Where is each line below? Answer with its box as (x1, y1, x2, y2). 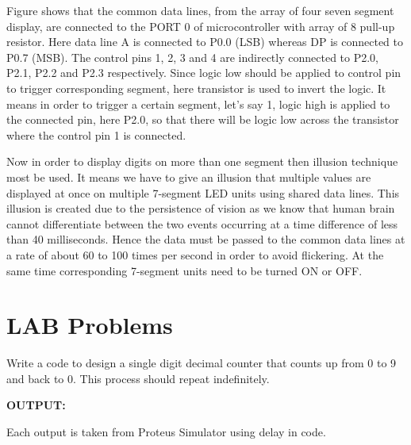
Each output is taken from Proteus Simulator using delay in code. (6, 424, 326, 439)
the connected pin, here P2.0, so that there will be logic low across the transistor (6, 111, 399, 128)
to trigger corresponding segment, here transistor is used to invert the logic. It (6, 79, 386, 96)
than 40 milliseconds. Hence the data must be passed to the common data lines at (6, 231, 405, 247)
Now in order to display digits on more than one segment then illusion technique (6, 153, 398, 170)
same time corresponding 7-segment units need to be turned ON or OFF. (6, 262, 363, 278)
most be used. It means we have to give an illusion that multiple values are (6, 168, 371, 185)
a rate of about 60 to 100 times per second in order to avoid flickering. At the (6, 246, 384, 263)
